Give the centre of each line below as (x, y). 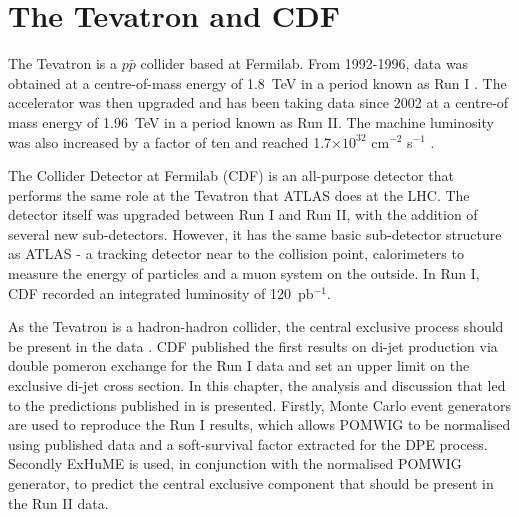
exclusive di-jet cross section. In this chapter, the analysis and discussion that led (257, 385)
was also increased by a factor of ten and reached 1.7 (170, 141)
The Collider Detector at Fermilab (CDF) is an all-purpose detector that (231, 175)
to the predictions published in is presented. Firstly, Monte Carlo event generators (259, 404)
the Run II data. (58, 502)
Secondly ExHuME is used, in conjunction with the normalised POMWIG (235, 463)
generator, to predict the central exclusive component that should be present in (251, 483)
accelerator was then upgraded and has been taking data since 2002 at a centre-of (258, 102)
